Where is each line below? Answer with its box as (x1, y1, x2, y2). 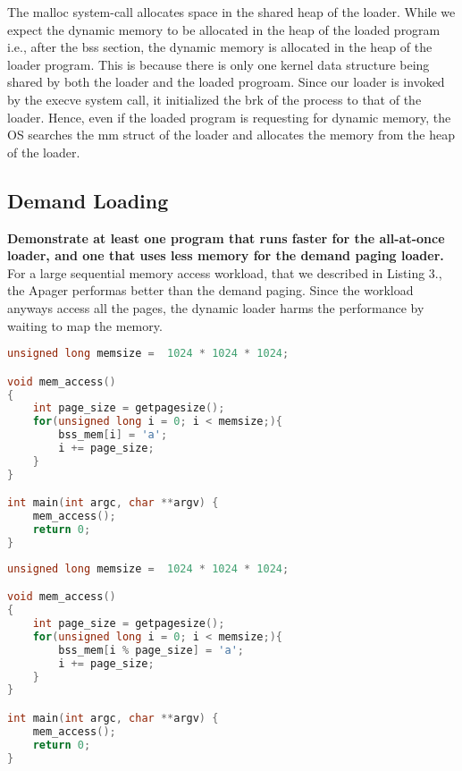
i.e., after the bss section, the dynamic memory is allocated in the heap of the (7, 38, 433, 56)
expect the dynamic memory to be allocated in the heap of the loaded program (7, 20, 441, 38)
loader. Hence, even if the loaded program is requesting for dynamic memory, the (7, 107, 451, 126)
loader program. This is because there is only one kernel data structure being (7, 55, 430, 73)
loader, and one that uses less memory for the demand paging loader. (7, 246, 444, 265)
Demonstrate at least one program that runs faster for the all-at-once (7, 228, 445, 247)
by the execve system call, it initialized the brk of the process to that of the (7, 89, 422, 108)
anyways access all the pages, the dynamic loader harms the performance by (7, 298, 424, 317)
